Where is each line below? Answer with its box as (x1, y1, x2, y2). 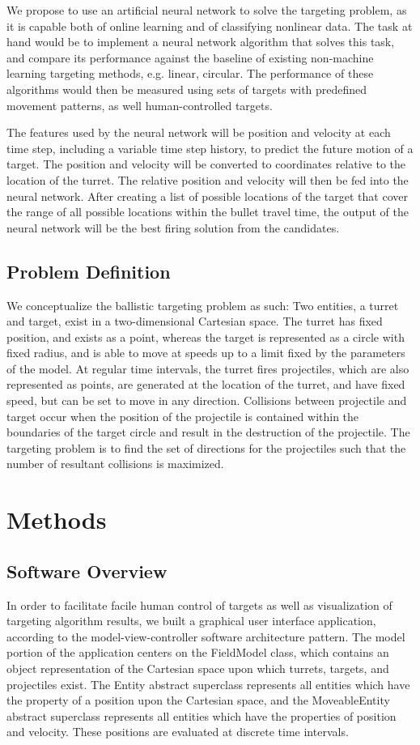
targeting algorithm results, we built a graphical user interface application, (6, 612, 376, 629)
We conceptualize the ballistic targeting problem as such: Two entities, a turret (6, 296, 399, 313)
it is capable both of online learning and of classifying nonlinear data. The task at (6, 17, 413, 34)
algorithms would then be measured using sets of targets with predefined (6, 80, 367, 97)
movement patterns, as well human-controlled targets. (6, 96, 273, 113)
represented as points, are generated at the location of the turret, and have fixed (6, 376, 405, 393)
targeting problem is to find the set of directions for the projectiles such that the (6, 439, 406, 456)
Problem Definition (6, 258, 171, 283)
